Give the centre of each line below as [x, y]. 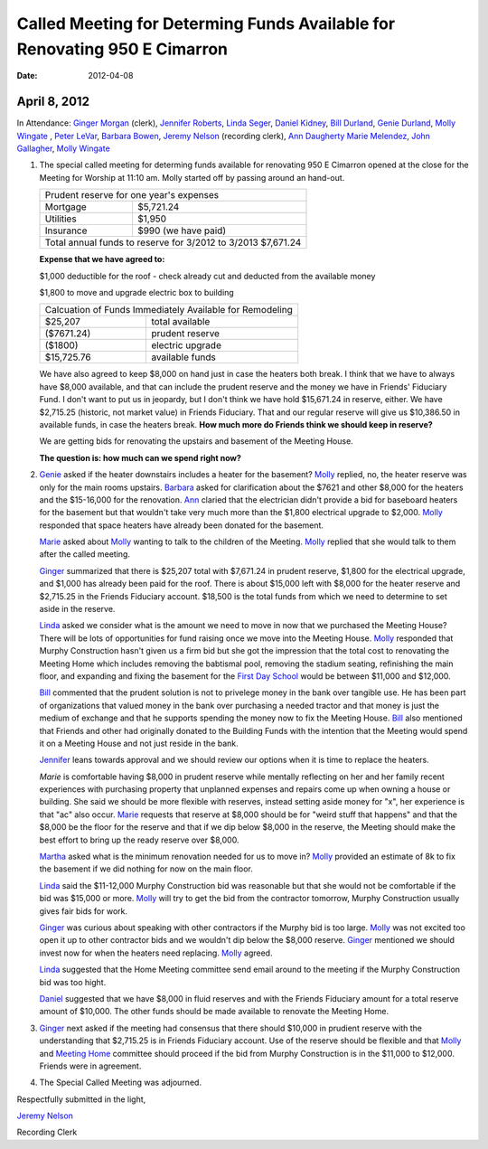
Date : [27, 76]
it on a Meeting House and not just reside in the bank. [139, 743]
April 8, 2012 [53, 102]
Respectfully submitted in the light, [81, 1099]
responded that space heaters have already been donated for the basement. [182, 525]
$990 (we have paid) [181, 231]
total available [180, 322]
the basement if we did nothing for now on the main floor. [146, 869]
